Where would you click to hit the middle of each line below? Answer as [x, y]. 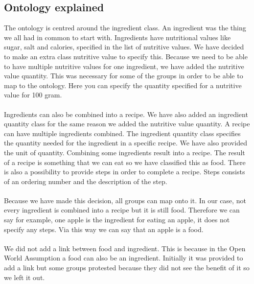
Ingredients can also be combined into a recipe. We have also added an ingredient [126, 114]
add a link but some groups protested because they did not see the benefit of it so [127, 268]
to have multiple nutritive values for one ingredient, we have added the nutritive [124, 66]
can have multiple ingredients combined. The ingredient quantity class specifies [122, 133]
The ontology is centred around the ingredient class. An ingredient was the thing [125, 28]
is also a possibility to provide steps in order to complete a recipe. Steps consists [125, 172]
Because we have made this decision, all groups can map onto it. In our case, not [125, 200]
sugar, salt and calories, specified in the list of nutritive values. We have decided [124, 47]
